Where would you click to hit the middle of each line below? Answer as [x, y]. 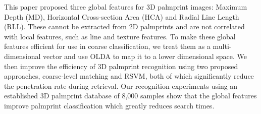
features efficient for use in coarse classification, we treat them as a [107, 46]
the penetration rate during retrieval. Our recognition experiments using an [121, 85]
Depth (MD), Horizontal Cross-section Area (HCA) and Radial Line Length [122, 16]
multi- [222, 46]
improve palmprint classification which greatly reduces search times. [109, 105]
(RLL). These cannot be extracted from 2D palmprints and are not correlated [124, 26]
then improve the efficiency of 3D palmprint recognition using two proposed [121, 66]
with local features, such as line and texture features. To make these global [120, 36]
